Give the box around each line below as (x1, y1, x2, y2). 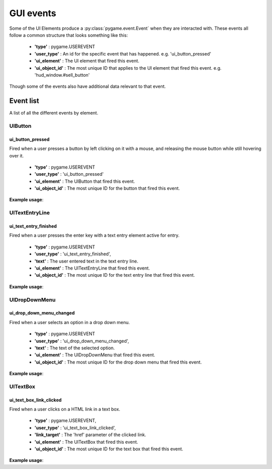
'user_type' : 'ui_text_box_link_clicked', (34, 425, 116, 431)
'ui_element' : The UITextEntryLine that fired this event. (34, 265, 150, 271)
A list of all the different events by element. (9, 110, 98, 116)
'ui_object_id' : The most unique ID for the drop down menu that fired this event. (34, 359, 202, 365)
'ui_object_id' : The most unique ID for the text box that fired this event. (34, 446, 183, 452)
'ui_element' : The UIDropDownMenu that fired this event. (34, 352, 156, 358)
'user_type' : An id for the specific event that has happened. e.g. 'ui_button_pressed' (34, 50, 212, 57)
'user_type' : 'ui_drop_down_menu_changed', (34, 338, 129, 344)
